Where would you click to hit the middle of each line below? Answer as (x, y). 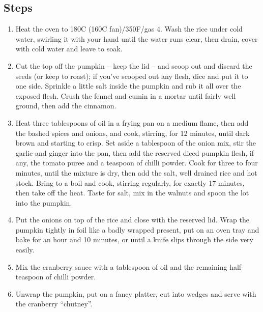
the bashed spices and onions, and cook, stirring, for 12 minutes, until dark (133, 133)
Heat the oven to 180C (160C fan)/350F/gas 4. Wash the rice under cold (129, 29)
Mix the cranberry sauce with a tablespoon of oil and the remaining (121, 266)
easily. (25, 250)
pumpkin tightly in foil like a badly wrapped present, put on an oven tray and (137, 229)
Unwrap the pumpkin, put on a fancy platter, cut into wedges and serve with (136, 293)
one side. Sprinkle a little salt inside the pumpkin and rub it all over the (128, 86)
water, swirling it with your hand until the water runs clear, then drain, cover (137, 38)
